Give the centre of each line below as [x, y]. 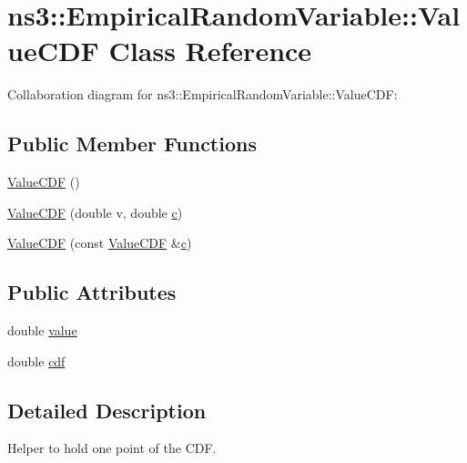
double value [42, 330]
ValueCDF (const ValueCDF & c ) [100, 243]
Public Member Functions [132, 144]
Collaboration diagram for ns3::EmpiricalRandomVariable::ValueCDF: [203, 94]
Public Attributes [92, 292]
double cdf [36, 360]
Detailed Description [107, 410]
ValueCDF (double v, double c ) [95, 212]
